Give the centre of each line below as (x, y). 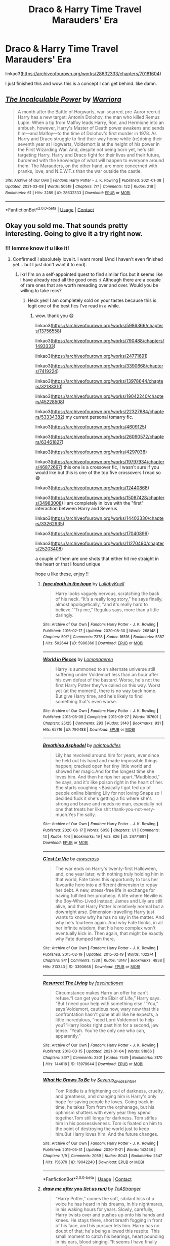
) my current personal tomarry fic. (98, 417)
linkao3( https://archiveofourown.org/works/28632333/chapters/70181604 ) (83, 73)
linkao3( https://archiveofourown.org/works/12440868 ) (92, 488)
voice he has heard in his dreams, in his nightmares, (110, 1204)
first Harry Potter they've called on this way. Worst (108, 685)
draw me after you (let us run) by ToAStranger (92, 1189)
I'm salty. (87, 815)
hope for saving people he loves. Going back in (104, 1102)
